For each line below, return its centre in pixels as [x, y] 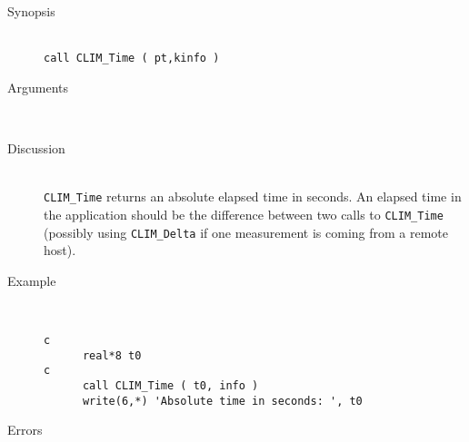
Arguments [38, 87]
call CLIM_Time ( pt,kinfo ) [132, 59]
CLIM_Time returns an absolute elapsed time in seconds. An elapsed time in [253, 196]
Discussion [36, 148]
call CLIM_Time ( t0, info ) [170, 385]
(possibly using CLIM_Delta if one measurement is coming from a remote [246, 232]
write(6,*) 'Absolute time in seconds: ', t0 [222, 401]
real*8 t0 [112, 355]
